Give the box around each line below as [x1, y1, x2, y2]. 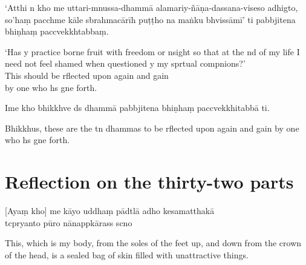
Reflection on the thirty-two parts [5, 169, 294, 194]
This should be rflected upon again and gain [5, 69, 169, 81]
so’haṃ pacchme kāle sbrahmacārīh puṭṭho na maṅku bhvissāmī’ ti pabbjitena [5, 13, 296, 25]
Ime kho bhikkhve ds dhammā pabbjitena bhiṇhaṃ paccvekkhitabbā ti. [5, 101, 270, 114]
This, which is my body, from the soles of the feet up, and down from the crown [5, 236, 302, 249]
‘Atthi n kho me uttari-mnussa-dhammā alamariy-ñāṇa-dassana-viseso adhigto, [5, 1, 298, 13]
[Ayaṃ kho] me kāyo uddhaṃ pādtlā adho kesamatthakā [5, 204, 215, 217]
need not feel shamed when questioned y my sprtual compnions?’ [5, 57, 246, 70]
